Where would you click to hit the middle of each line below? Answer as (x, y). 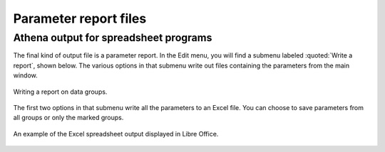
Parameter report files (80, 18)
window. (26, 75)
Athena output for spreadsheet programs (113, 38)
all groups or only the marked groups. (68, 118)
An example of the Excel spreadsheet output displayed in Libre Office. (116, 134)
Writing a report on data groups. (60, 92)
